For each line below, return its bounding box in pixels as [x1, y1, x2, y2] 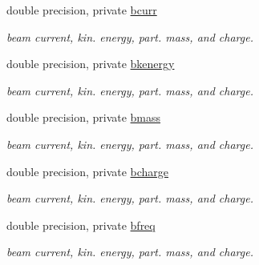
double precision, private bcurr [6, 2, 157, 18]
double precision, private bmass [6, 109, 161, 126]
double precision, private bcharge [6, 163, 169, 179]
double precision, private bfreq [6, 216, 156, 233]
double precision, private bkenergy [6, 55, 175, 72]
